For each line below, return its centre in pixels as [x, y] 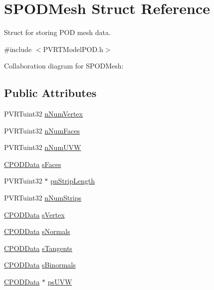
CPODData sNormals [37, 231]
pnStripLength [72, 181]
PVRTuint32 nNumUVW [43, 147]
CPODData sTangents [38, 248]
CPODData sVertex [34, 214]
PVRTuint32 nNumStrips [43, 198]
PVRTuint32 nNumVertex [43, 114]
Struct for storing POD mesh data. [57, 32]
